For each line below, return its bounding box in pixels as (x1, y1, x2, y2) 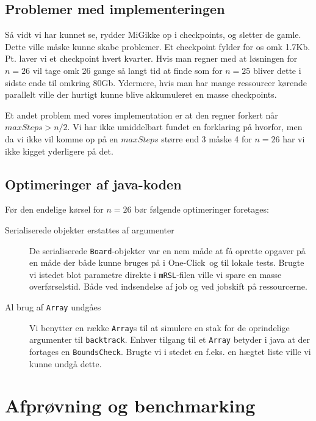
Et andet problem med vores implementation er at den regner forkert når (5, 108, 278, 121)
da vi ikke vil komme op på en (5, 132, 118, 145)
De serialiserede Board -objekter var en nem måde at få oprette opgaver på (29, 244, 306, 257)
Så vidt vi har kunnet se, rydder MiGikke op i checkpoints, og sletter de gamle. (5, 28, 301, 41)
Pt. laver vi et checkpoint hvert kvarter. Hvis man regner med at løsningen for (5, 52, 298, 65)
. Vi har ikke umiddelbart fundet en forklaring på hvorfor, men (67, 120, 303, 133)
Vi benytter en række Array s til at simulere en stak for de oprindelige (29, 321, 290, 334)
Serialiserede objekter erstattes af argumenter (5, 223, 174, 236)
